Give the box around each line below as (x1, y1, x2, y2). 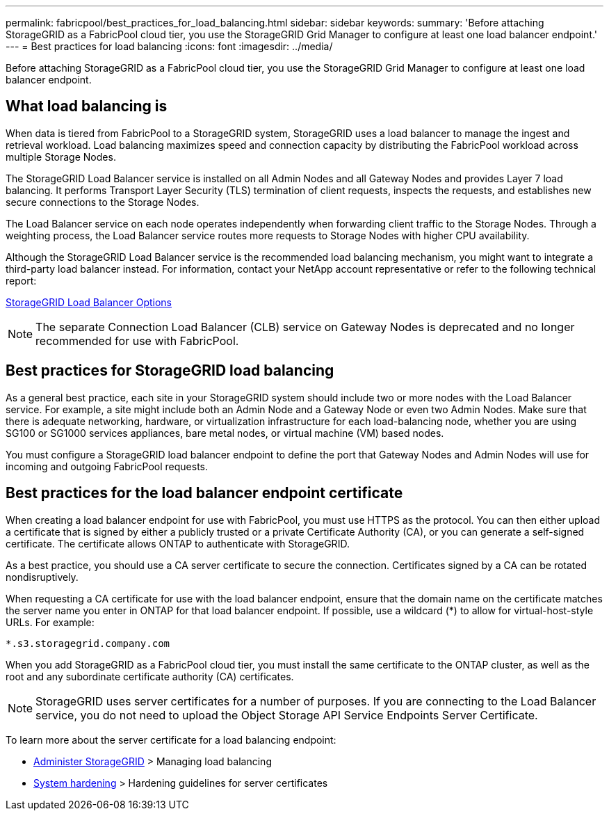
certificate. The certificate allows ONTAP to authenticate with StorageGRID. (6, 537, 350, 550)
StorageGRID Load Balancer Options (6, 296, 172, 308)
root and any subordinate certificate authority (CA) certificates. (6, 670, 294, 682)
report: (6, 274, 37, 287)
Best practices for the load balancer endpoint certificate (6, 484, 403, 502)
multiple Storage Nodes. (6, 150, 116, 163)
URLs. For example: (6, 616, 95, 628)
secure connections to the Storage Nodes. (6, 195, 200, 208)
